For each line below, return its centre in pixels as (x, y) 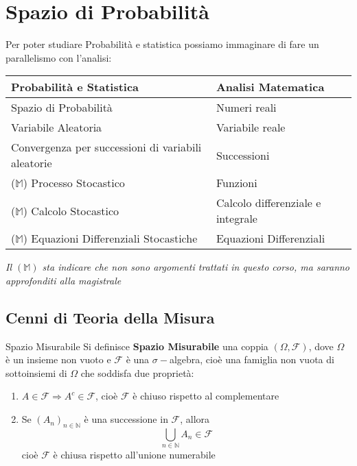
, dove (321, 346)
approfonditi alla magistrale (64, 280)
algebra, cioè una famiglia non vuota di (252, 359)
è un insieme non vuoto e (58, 359)
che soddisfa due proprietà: (137, 372)
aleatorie (32, 163)
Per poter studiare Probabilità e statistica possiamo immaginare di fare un (162, 44)
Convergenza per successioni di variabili (106, 147)
